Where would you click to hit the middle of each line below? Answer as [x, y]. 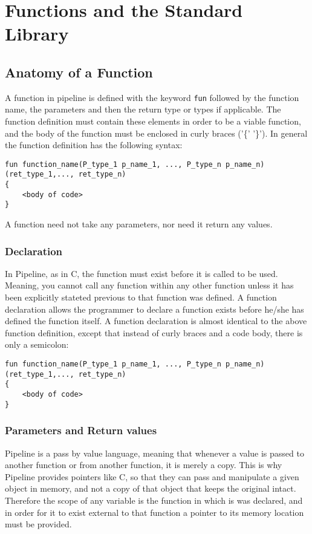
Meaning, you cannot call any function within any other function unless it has [149, 285]
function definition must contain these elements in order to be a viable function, [153, 121]
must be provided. [38, 524]
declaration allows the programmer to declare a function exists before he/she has [154, 309]
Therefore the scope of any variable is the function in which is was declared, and [154, 500]
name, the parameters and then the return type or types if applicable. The [143, 109]
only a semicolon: [37, 344]
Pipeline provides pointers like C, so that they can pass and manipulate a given [152, 476]
